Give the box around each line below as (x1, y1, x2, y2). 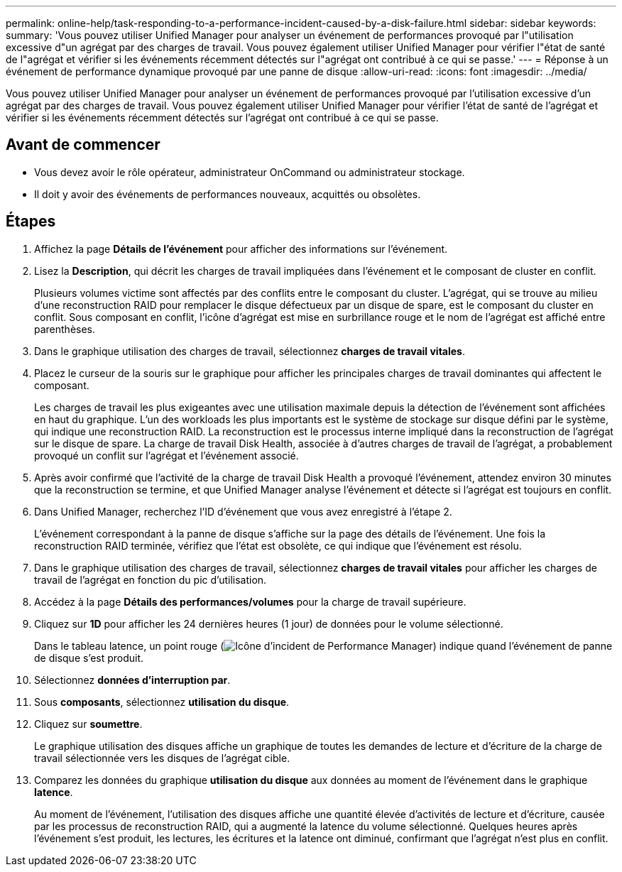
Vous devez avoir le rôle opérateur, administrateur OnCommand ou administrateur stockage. (34, 165, 465, 178)
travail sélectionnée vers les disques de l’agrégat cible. (34, 751, 290, 764)
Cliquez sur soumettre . (34, 717, 143, 730)
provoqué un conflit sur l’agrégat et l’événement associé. (34, 449, 299, 462)
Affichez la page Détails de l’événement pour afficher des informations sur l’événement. (34, 242, 448, 255)
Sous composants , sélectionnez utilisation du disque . (34, 695, 290, 708)
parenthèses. (34, 322, 96, 335)
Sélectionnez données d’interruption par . (34, 673, 231, 686)
